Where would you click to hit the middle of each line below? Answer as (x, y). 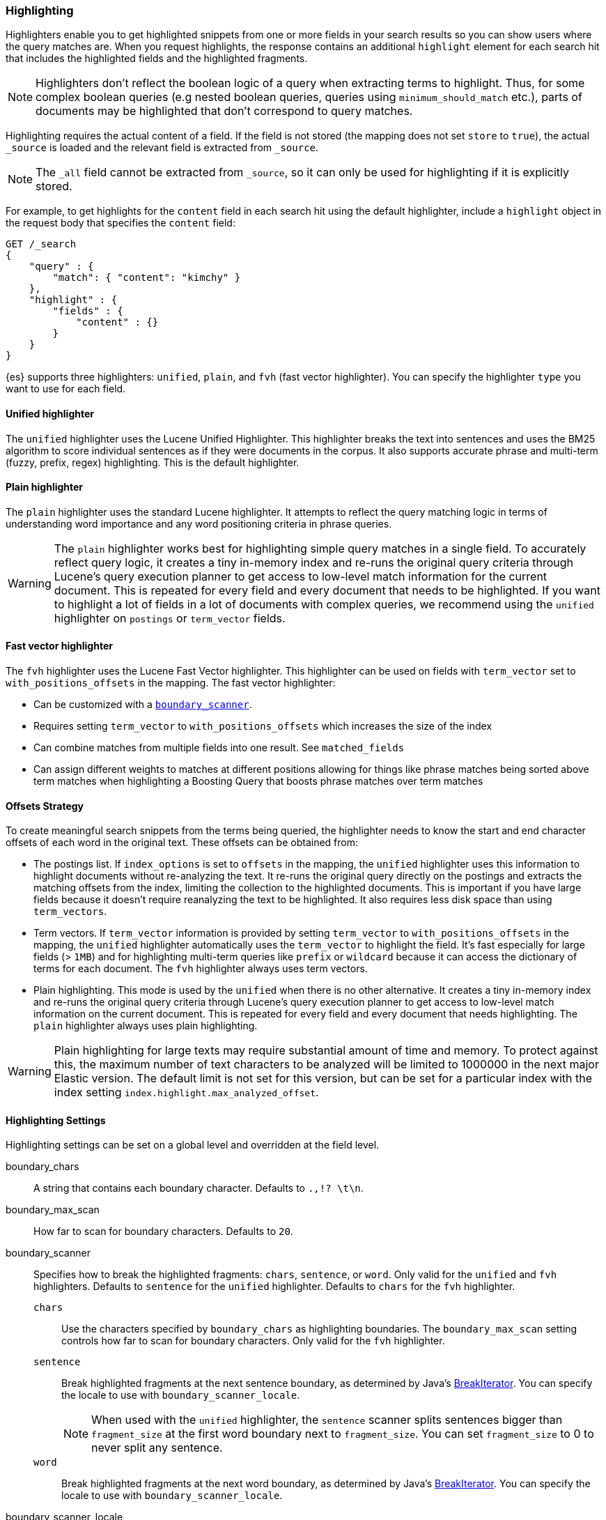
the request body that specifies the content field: (121, 223)
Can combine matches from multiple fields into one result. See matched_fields (219, 748)
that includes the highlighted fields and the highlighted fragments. (157, 59)
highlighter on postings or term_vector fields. (170, 618)
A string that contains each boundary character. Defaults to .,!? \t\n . (199, 1188)
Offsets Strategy (45, 806)
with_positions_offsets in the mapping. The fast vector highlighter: (171, 683)
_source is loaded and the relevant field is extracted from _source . (162, 148)
